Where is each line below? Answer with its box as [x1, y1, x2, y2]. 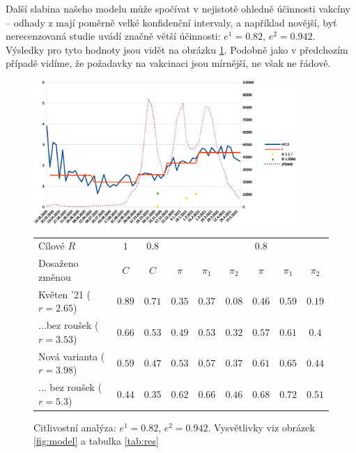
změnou [38, 269, 71, 284]
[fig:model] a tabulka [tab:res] [33, 433, 159, 448]
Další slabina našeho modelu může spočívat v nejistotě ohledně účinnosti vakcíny [6, 1, 350, 15]
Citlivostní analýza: [33, 420, 116, 434]
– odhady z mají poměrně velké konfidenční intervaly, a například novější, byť [6, 15, 337, 29]
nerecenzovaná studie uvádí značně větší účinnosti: [6, 29, 221, 43]
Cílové [38, 238, 65, 253]
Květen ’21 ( [38, 286, 91, 301]
